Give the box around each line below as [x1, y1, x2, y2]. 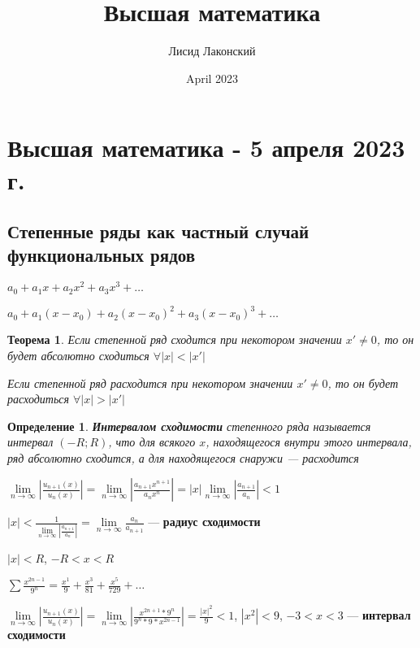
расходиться [7, 390, 69, 407]
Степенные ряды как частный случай [7, 219, 310, 244]
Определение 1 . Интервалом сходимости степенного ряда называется [7, 417, 371, 434]
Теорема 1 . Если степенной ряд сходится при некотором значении [7, 331, 342, 348]
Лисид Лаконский [168, 42, 256, 59]
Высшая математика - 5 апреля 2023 [7, 131, 405, 164]
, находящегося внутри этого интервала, [206, 433, 412, 450]
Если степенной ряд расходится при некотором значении [7, 374, 293, 391]
